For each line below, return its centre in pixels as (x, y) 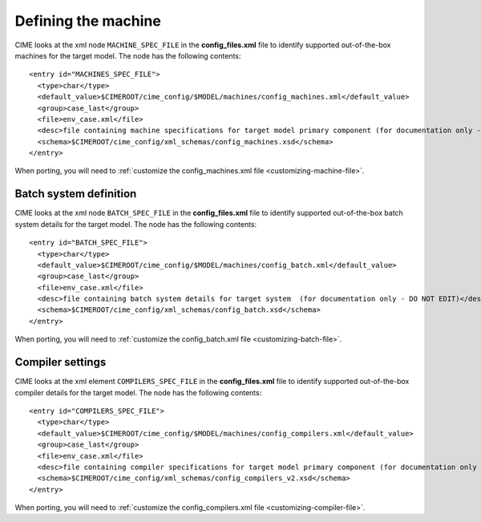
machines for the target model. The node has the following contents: (128, 55)
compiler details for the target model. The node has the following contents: (138, 392)
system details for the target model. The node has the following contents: (136, 224)
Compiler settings (61, 362)
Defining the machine (88, 21)
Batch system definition (76, 194)
